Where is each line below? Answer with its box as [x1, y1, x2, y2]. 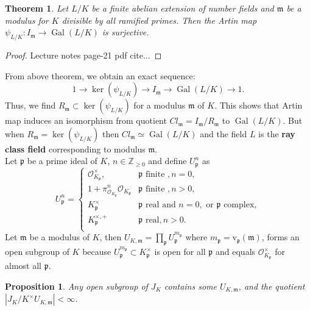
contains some [164, 279, 217, 292]
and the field [200, 127, 247, 140]
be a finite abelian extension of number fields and [91, 2, 274, 14]
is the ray [258, 127, 295, 140]
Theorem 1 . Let [5, 2, 69, 14]
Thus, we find [5, 99, 56, 112]
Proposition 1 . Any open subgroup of [5, 279, 148, 292]
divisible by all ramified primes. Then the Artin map [62, 13, 257, 26]
